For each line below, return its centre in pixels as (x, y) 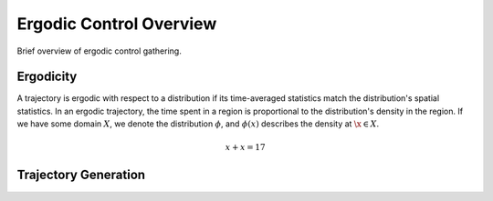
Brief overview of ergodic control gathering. (99, 51)
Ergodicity (47, 77)
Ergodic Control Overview (117, 24)
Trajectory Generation (81, 175)
